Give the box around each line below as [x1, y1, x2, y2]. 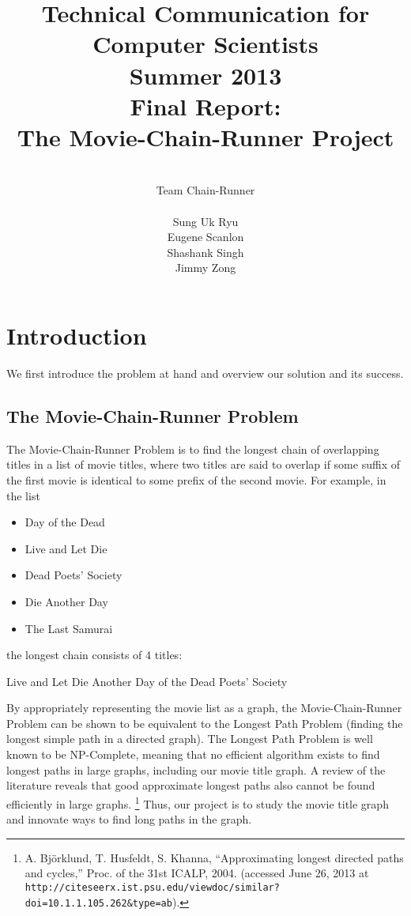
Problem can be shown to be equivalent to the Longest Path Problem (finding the [6, 714, 403, 731]
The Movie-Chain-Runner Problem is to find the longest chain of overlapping [6, 440, 379, 457]
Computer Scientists [92, 28, 319, 60]
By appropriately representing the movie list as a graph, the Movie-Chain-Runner [6, 699, 402, 716]
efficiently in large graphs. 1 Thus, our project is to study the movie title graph [6, 793, 389, 812]
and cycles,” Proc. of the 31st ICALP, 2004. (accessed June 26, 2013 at [25, 865, 369, 881]
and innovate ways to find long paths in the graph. [6, 811, 252, 827]
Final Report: [130, 89, 281, 122]
